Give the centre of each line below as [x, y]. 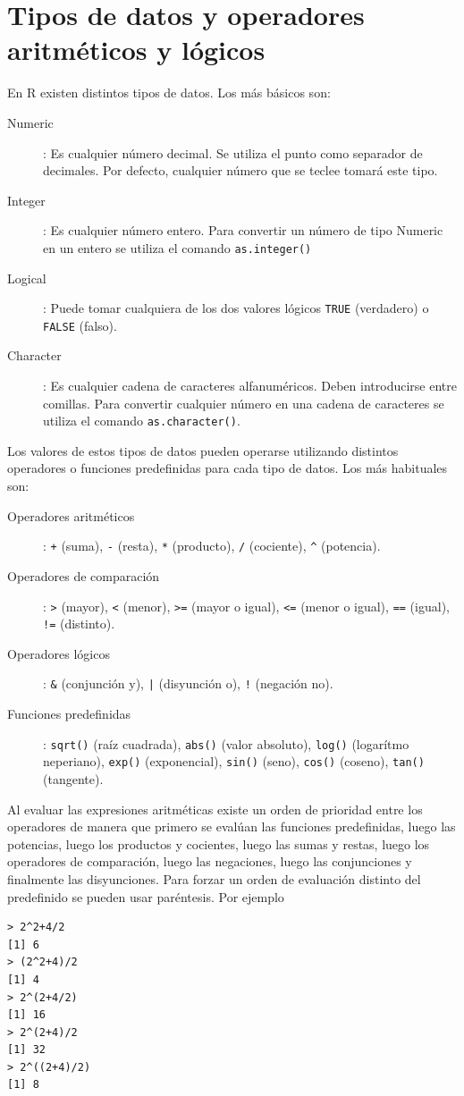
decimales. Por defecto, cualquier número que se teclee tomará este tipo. [240, 170]
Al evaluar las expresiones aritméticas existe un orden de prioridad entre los [215, 809]
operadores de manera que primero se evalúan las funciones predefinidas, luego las [232, 826]
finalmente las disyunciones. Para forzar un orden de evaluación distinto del [214, 878]
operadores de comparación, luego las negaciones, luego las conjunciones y [210, 861]
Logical [27, 278]
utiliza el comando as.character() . [142, 421]
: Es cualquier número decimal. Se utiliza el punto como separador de [233, 152]
